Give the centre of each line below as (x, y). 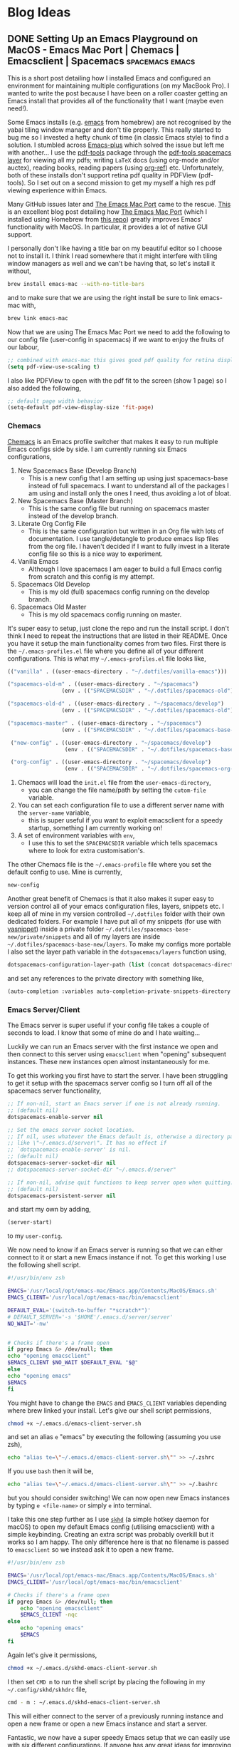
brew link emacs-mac (38, 318)
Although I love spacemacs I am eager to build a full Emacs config (125, 569)
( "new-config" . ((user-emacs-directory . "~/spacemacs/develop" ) (111, 743)
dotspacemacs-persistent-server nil (62, 1196)
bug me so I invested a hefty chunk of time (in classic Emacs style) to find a (118, 137)
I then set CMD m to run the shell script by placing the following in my (106, 1681)
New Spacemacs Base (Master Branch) (75, 500)
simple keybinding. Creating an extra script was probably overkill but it (111, 1535)
